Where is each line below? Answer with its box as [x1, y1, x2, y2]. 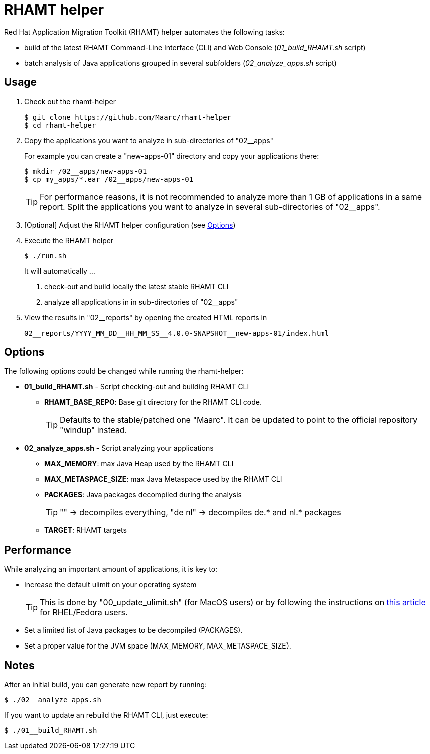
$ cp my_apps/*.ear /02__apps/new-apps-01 [24, 175, 194, 183]
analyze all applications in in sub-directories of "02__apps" [44, 297, 238, 306]
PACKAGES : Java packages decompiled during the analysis [44, 490, 242, 499]
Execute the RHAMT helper [24, 236, 114, 245]
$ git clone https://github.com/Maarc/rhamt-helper [24, 113, 232, 121]
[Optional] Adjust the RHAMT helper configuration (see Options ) [24, 220, 236, 229]
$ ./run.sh [24, 251, 67, 260]
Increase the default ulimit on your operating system [24, 580, 197, 589]
